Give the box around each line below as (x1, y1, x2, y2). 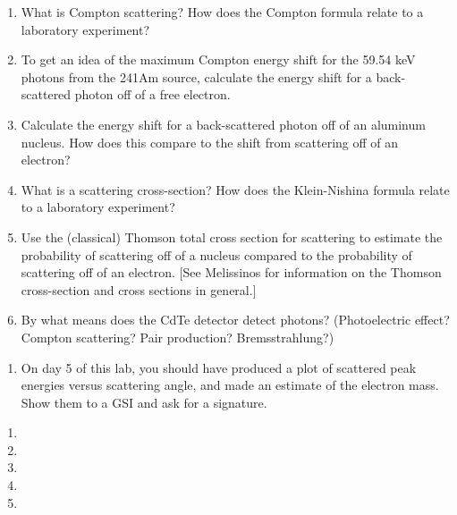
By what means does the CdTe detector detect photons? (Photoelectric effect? (21, 310, 450, 329)
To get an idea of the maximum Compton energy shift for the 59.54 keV (21, 50, 416, 69)
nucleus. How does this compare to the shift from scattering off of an (21, 132, 399, 151)
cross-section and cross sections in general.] (21, 280, 257, 299)
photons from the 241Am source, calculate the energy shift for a (21, 67, 372, 86)
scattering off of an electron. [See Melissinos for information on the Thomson (21, 263, 442, 282)
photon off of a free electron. (74, 85, 231, 104)
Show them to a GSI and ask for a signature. (21, 393, 267, 411)
